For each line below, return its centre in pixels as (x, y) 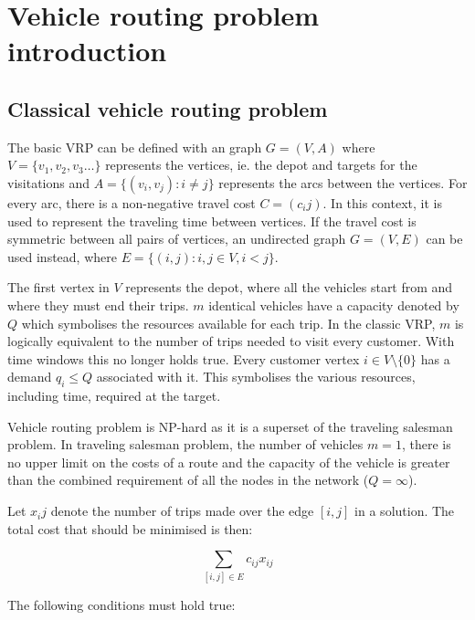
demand (30, 377)
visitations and (49, 182)
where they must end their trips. (98, 305)
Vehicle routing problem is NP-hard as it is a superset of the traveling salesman (230, 426)
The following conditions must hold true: (121, 604)
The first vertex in (58, 287)
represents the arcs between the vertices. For (343, 182)
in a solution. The (405, 511)
